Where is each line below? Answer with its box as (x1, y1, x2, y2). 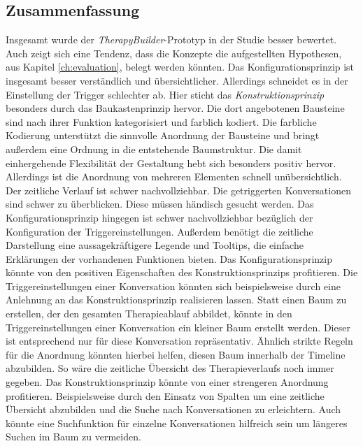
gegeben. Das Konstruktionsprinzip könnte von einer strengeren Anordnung (6, 375, 329, 389)
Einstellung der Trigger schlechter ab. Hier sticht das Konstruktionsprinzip (6, 87, 325, 101)
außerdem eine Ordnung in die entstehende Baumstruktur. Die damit (6, 141, 302, 156)
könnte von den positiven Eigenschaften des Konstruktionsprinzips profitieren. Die (6, 265, 358, 280)
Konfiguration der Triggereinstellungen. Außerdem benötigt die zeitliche (6, 224, 313, 238)
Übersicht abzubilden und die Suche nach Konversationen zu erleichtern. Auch (6, 402, 341, 417)
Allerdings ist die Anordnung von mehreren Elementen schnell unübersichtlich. (6, 169, 342, 184)
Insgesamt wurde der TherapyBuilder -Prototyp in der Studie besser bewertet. (6, 32, 337, 47)
